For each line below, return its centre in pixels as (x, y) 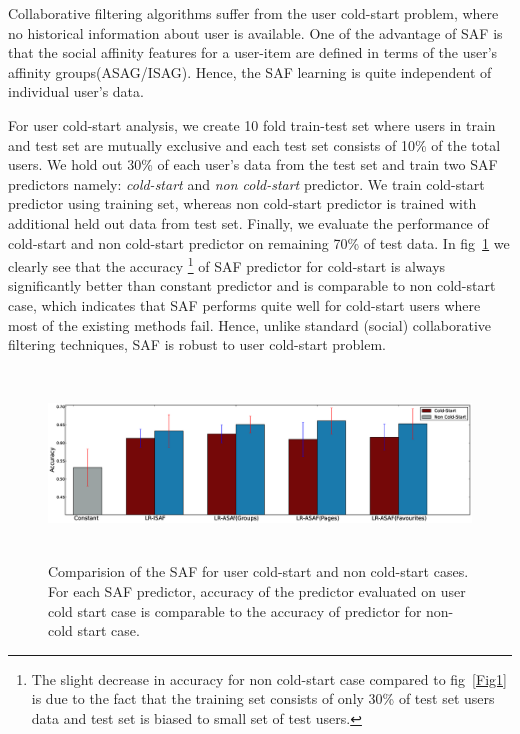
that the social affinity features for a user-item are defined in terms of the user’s (253, 52)
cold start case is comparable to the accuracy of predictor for (235, 610)
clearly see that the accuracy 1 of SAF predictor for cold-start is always (227, 264)
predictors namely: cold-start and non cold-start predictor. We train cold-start (246, 183)
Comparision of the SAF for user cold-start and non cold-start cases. (258, 571)
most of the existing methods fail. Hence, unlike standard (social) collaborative (250, 324)
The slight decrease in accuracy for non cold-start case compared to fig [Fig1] (269, 678)
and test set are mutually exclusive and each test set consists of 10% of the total (254, 144)
